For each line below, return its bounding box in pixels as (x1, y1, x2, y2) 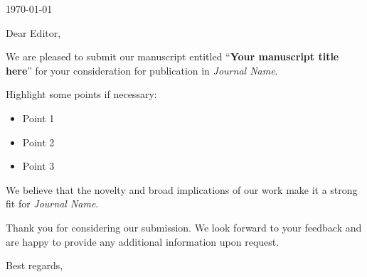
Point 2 (22, 134, 55, 149)
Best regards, (6, 258, 63, 273)
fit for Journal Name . (6, 196, 99, 211)
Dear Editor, (6, 25, 61, 40)
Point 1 (22, 110, 55, 125)
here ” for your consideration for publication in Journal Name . (6, 63, 278, 77)
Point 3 (22, 158, 55, 173)
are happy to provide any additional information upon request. (6, 234, 280, 249)
